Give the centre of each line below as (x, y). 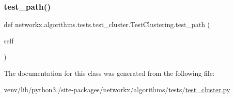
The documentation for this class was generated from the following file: (109, 73)
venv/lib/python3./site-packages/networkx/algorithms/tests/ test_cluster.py (117, 89)
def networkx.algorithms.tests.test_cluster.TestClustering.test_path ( (107, 24)
